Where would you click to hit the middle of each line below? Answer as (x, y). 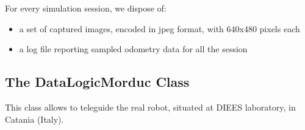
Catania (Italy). (34, 119)
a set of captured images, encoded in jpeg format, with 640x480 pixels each (160, 28)
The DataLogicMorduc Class (97, 82)
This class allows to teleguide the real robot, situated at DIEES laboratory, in (150, 107)
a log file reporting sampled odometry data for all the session (133, 49)
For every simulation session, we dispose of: (86, 8)
